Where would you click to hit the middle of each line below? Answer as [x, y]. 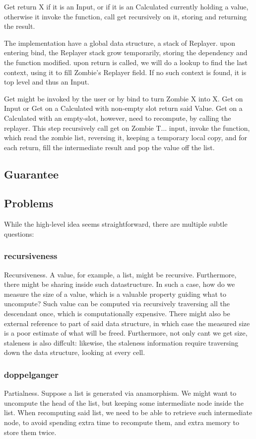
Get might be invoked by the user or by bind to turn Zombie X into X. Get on [124, 98]
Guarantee [32, 174]
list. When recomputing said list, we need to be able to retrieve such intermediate [128, 412]
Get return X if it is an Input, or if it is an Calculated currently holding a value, [126, 6]
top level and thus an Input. [47, 82]
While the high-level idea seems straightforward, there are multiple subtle [116, 224]
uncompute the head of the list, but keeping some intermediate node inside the [124, 402]
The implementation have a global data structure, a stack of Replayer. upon [120, 43]
